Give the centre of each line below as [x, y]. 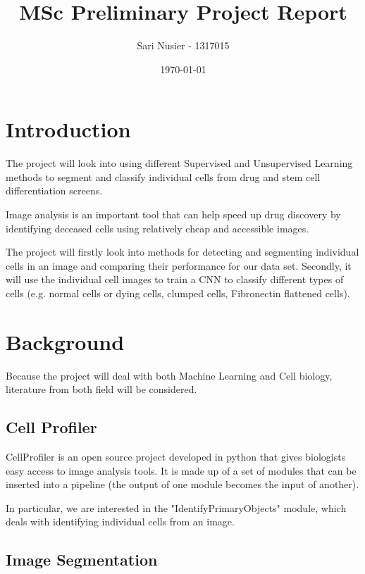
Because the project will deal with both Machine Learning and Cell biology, [169, 375]
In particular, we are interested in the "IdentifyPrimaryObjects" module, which [176, 507]
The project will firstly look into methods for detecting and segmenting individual [182, 252]
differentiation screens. [54, 191]
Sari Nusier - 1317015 [183, 45]
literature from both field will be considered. [101, 389]
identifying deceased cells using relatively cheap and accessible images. [157, 228]
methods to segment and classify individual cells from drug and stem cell [163, 176]
